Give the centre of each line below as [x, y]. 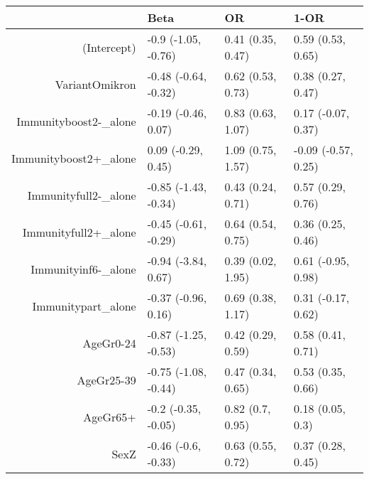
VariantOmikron [95, 84]
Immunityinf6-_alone [83, 269]
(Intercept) [109, 47]
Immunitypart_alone [84, 306]
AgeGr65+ [110, 416]
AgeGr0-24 [109, 343]
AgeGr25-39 [106, 380]
